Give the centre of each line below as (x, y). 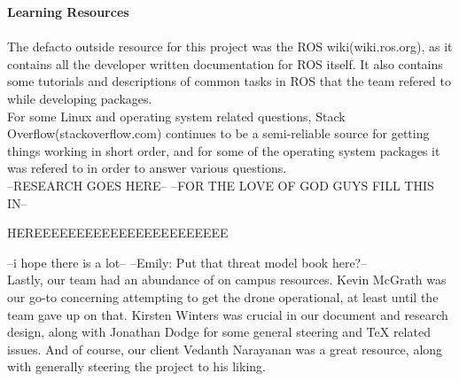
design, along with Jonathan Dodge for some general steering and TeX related (219, 332)
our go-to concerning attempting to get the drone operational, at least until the (223, 296)
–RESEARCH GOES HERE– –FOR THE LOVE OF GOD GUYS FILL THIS (221, 185)
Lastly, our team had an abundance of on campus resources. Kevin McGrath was (227, 280)
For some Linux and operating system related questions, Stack (176, 116)
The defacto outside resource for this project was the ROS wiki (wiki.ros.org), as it (230, 47)
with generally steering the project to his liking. (136, 366)
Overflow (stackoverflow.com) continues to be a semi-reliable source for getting (218, 133)
